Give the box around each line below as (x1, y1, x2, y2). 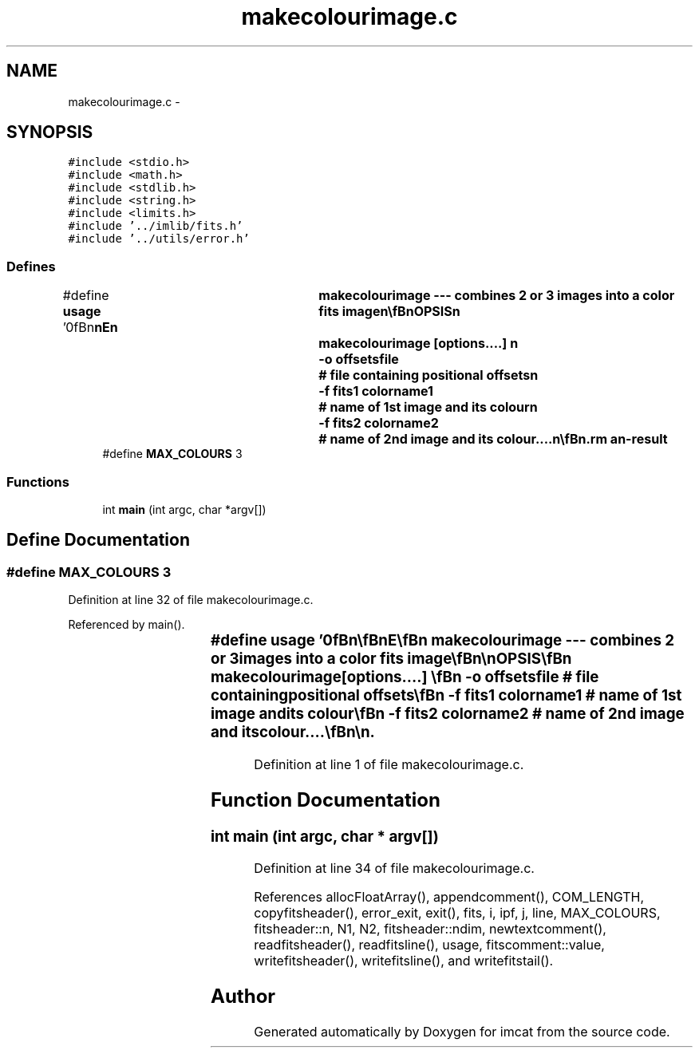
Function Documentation (211, 788, 440, 811)
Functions (6, 473, 69, 490)
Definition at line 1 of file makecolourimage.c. (254, 756, 524, 772)
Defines (6, 258, 56, 274)
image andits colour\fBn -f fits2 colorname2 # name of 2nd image (211, 705, 685, 724)
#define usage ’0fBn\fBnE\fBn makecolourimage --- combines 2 (211, 631, 675, 650)
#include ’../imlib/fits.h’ (68, 219, 243, 233)
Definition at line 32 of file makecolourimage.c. (68, 593, 314, 607)
